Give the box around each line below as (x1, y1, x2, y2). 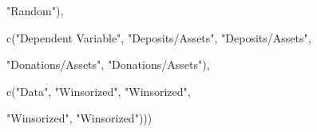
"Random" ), (6, 2, 64, 18)
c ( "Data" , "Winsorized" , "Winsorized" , (6, 82, 191, 99)
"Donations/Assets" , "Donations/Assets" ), (6, 56, 210, 73)
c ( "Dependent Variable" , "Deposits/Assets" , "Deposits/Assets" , (6, 29, 311, 46)
